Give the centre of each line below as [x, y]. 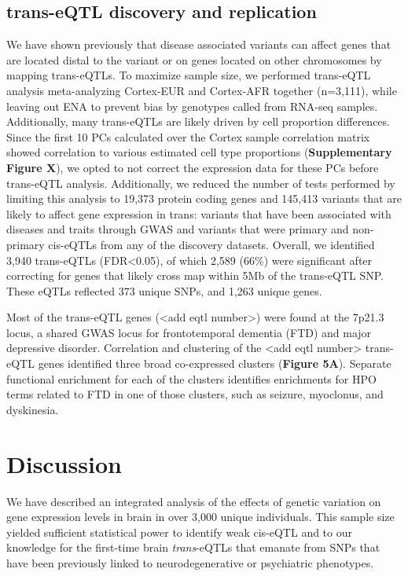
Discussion [64, 463]
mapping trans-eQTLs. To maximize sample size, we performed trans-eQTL [189, 75]
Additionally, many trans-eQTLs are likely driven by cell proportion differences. [198, 121]
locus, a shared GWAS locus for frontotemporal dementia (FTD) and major [189, 332]
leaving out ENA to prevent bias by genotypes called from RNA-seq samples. [192, 106]
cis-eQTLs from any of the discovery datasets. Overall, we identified [211, 244]
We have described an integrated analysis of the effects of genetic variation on [194, 501]
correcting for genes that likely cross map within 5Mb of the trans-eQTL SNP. [195, 275]
